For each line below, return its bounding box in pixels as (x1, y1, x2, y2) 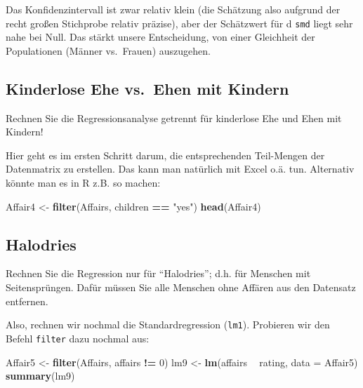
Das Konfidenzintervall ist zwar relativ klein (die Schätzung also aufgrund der (6, 2, 341, 16)
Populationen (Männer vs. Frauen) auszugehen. (6, 43, 211, 58)
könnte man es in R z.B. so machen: (6, 175, 161, 190)
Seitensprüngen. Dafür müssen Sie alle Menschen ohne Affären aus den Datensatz (6, 280, 356, 294)
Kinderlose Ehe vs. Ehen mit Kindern (6, 77, 289, 99)
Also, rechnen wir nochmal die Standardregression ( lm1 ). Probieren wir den (6, 317, 330, 332)
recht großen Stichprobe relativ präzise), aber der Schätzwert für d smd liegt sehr (6, 15, 353, 30)
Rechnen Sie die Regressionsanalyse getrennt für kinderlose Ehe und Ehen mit (6, 110, 342, 125)
